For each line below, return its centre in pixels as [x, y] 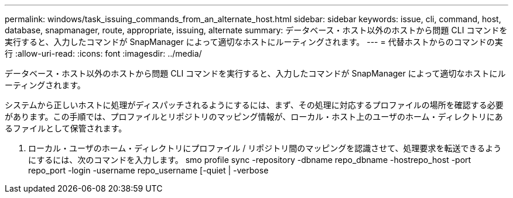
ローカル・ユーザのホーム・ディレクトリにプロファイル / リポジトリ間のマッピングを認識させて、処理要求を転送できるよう [265, 148]
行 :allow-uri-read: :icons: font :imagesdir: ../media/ [103, 53]
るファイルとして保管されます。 [66, 128]
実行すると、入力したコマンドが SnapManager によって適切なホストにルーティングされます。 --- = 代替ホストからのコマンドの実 [254, 42]
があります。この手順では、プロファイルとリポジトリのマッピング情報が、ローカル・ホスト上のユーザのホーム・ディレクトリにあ [254, 117]
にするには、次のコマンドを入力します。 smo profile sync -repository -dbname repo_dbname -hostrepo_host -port [250, 160]
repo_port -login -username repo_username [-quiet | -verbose [148, 170]
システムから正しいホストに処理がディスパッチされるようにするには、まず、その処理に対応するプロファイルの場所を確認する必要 [254, 105]
